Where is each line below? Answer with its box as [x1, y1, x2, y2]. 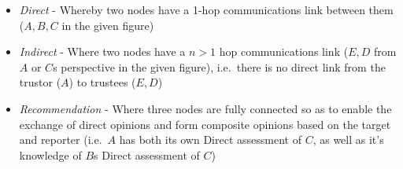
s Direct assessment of [94, 146, 200, 163]
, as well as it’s [312, 131, 384, 148]
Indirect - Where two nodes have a [19, 43, 186, 60]
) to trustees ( [68, 74, 136, 90]
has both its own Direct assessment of [119, 131, 301, 148]
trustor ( [19, 74, 61, 90]
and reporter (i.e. [19, 131, 102, 148]
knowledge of [19, 146, 82, 163]
